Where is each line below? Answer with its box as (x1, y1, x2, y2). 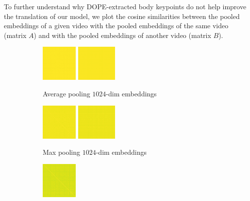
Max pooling (43, 147, 81, 157)
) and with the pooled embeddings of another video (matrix (33, 30, 211, 40)
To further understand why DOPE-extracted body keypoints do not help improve (4, 1, 247, 11)
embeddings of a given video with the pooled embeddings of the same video (4, 20, 229, 31)
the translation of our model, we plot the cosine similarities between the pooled (4, 11, 240, 21)
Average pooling (43, 89, 90, 98)
